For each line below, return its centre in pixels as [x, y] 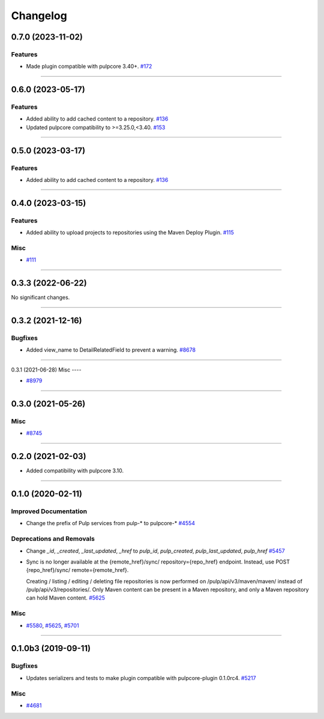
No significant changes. [40, 298]
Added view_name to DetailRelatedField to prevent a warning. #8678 [111, 350]
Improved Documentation [49, 511]
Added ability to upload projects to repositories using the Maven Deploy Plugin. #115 [130, 233]
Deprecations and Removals [53, 539]
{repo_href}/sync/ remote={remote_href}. [77, 570]
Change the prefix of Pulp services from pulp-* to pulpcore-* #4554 [110, 523]
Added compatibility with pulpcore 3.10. [75, 471]
